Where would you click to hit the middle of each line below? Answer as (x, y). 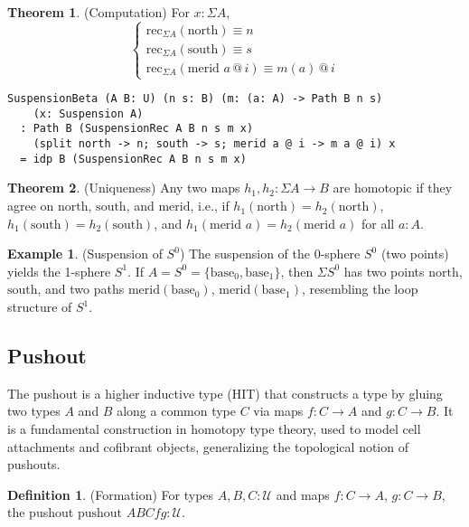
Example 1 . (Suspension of (85, 254)
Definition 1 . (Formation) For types (111, 494)
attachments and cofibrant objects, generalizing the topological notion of (208, 446)
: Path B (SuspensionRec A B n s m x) (137, 129)
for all (378, 223)
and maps (303, 494)
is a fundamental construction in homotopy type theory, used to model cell (214, 428)
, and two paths (81, 289)
